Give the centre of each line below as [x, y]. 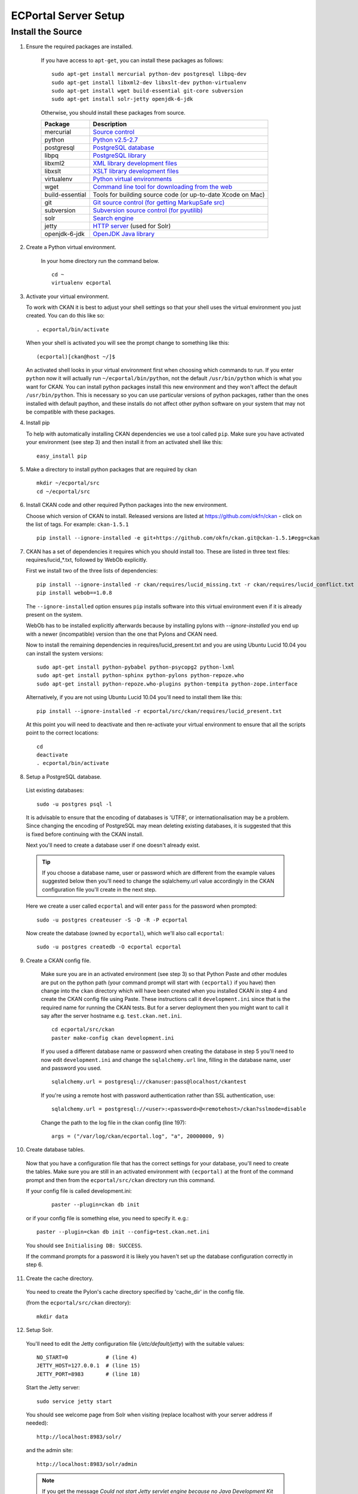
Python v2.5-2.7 [115, 140]
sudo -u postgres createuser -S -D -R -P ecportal [112, 920]
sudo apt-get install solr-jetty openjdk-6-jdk [122, 99]
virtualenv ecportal [81, 283]
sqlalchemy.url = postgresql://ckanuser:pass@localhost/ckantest [149, 1082]
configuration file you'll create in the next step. [99, 889]
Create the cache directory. [60, 1278]
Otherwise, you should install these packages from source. [113, 112]
